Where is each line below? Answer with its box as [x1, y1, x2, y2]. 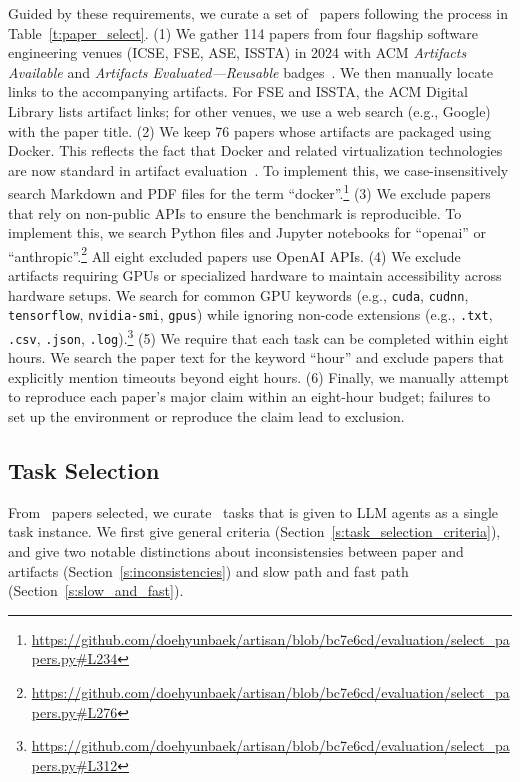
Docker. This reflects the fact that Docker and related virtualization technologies [8, 140, 503, 161]
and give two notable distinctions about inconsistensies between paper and [8, 541, 464, 562]
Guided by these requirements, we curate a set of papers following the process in [8, 3, 509, 23]
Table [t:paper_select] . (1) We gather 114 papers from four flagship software [8, 22, 478, 43]
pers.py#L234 [31, 648, 118, 669]
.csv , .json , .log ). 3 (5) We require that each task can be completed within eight [8, 324, 509, 348]
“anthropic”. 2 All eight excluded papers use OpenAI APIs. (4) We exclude [8, 242, 461, 266]
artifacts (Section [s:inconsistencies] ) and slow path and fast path [8, 560, 409, 581]
